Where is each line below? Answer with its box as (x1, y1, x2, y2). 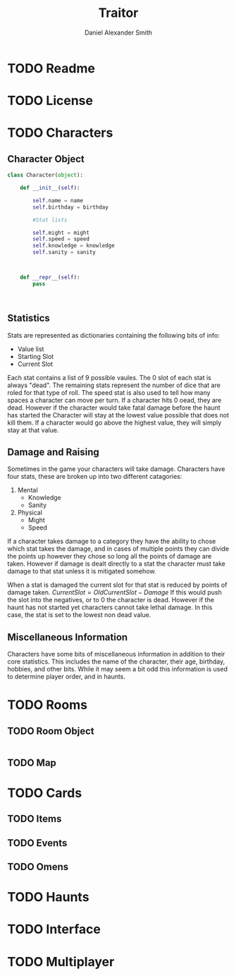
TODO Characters (7, 125, 113, 141)
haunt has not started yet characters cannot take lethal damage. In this (7, 603, 213, 611)
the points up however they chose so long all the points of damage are (7, 552, 212, 561)
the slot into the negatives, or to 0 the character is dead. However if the (7, 596, 215, 604)
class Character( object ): (7, 171, 83, 179)
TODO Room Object (7, 725, 94, 737)
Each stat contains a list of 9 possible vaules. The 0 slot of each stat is (7, 373, 211, 382)
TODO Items (7, 813, 62, 825)
